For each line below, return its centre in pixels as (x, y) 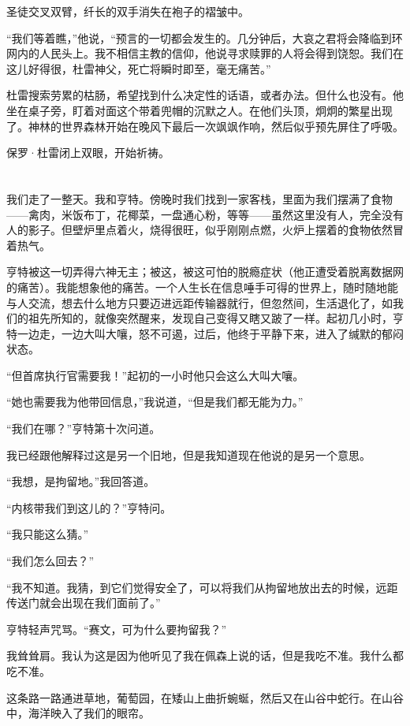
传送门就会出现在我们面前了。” (84, 603)
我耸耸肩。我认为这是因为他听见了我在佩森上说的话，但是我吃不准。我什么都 (205, 655)
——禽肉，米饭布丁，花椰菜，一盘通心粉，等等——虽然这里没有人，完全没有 (205, 214)
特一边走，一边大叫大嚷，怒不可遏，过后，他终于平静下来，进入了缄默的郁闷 (205, 333)
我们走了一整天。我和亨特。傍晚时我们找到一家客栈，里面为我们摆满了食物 (199, 198)
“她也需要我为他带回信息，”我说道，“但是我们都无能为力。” (155, 402)
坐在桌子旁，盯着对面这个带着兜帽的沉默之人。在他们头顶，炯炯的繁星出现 (199, 110)
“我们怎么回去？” (50, 561)
